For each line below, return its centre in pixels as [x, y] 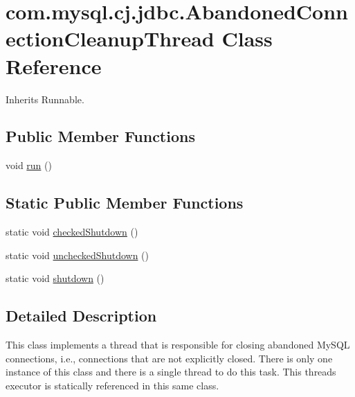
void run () [29, 165]
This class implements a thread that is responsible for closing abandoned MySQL [178, 345]
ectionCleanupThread [110, 38]
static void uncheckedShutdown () [77, 255]
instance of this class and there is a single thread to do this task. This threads [171, 372]
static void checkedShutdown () [72, 232]
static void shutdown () [55, 278]
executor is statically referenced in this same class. [112, 385]
